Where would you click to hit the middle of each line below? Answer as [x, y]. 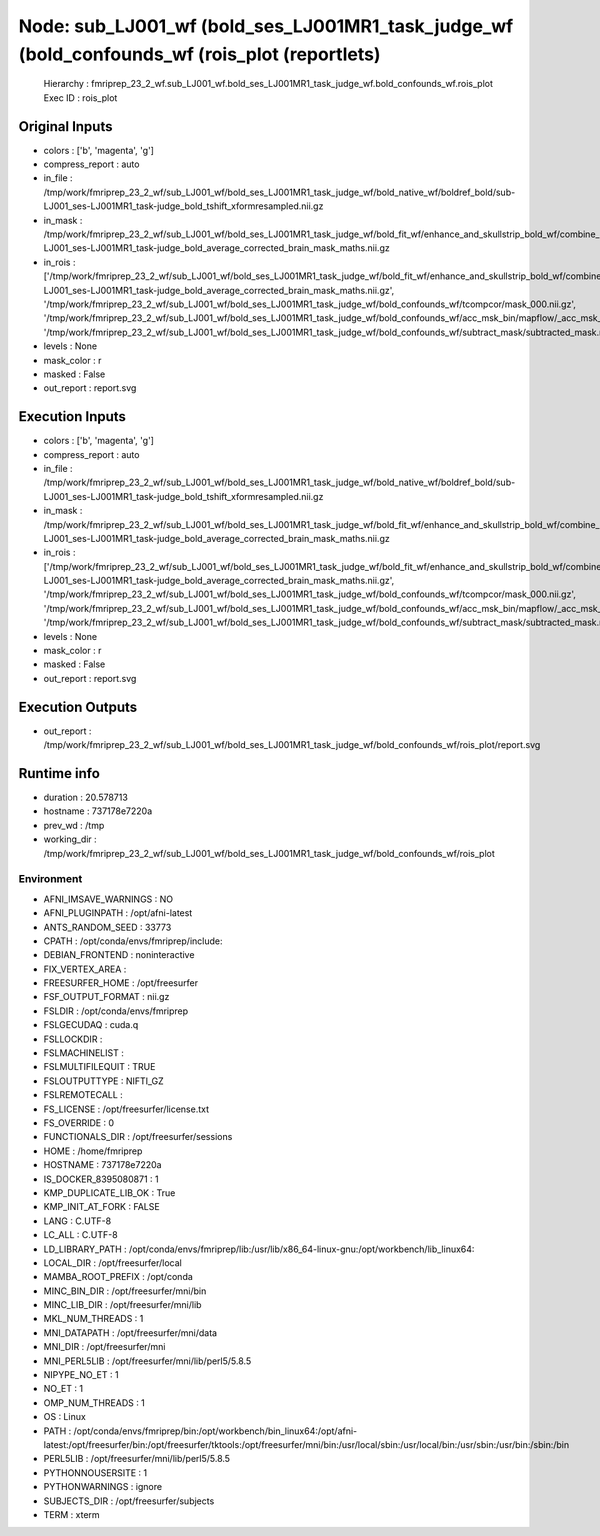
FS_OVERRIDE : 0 [79, 1122]
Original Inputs [65, 126]
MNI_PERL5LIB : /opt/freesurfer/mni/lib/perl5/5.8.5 [147, 1361]
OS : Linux [65, 1417]
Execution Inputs [72, 416]
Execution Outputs [78, 706]
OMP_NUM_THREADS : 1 [94, 1402]
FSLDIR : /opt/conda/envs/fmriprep [116, 1011]
